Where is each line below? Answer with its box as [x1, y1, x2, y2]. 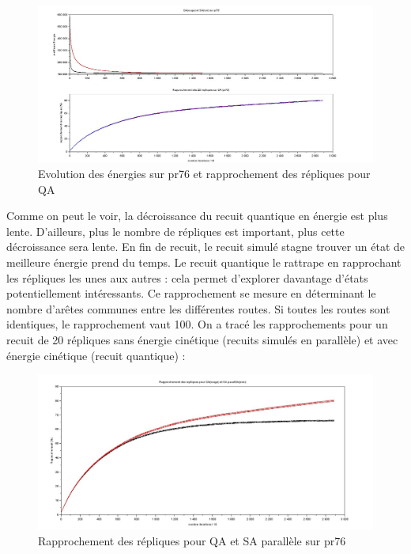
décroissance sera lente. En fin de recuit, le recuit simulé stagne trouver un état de [6, 238, 405, 255]
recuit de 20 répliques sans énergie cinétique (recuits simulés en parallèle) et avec [6, 332, 398, 348]
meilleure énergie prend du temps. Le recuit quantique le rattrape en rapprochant [6, 254, 402, 271]
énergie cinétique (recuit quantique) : [6, 347, 186, 363]
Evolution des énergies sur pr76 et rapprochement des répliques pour [38, 165, 371, 182]
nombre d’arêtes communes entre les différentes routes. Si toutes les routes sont [6, 300, 390, 317]
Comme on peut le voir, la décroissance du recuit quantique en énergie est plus [6, 207, 388, 224]
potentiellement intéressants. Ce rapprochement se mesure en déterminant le [6, 285, 376, 302]
